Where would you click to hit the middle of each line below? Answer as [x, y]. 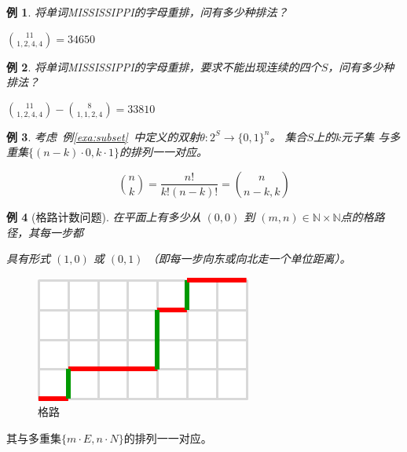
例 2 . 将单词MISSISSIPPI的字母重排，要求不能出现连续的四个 [164, 66]
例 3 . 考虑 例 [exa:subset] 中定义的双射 [103, 136]
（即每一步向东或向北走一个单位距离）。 [249, 259]
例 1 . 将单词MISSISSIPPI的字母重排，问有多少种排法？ [147, 12]
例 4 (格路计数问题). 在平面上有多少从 [104, 216]
